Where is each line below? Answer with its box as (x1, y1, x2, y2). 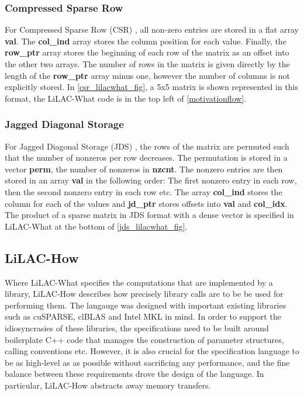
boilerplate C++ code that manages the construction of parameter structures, (5, 333, 284, 345)
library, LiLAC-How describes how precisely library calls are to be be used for (5, 287, 284, 300)
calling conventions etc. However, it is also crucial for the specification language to (5, 345, 299, 357)
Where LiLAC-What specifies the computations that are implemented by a (5, 276, 273, 288)
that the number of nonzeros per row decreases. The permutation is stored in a (5, 151, 288, 164)
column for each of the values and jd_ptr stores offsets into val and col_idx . (5, 197, 288, 209)
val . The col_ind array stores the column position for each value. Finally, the (5, 34, 286, 47)
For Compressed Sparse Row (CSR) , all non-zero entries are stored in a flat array (5, 23, 299, 36)
